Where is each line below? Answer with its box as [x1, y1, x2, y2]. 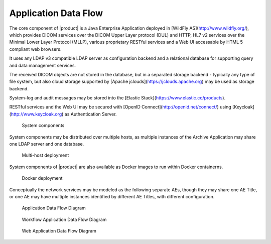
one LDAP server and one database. [9, 141, 84, 147]
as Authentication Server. [64, 111, 117, 117]
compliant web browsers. [9, 46, 62, 52]
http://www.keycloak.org [11, 111, 62, 117]
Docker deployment [22, 175, 63, 181]
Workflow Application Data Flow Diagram [22, 216, 107, 222]
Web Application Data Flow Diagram [22, 228, 96, 234]
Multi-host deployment [22, 152, 69, 158]
